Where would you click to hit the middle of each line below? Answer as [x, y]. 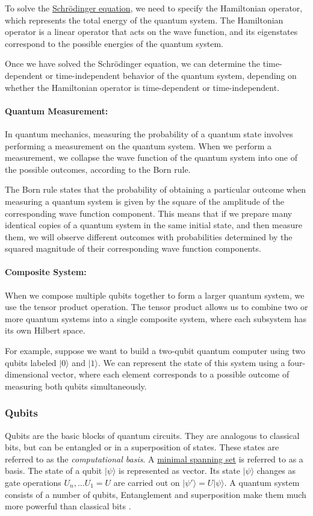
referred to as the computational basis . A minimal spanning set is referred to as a [154, 458]
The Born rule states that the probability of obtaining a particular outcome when [155, 189]
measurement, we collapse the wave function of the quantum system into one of [151, 157]
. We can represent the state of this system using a [191, 362]
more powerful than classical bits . [68, 506]
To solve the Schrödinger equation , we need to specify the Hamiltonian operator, [154, 8]
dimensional [27, 374]
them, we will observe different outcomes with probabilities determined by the [149, 236]
